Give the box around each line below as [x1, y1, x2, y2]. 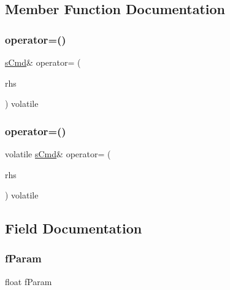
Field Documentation [5, 219, 142, 238]
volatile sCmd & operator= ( [5, 147, 111, 160]
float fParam [5, 275, 52, 288]
